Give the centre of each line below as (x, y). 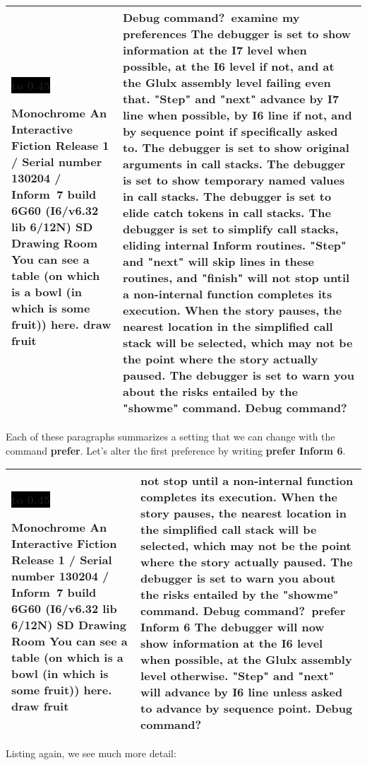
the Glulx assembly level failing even (227, 82)
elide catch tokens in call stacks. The (227, 212)
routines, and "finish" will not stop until (236, 278)
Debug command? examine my (211, 17)
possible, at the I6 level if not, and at (228, 66)
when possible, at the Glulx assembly (246, 660)
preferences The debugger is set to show (237, 34)
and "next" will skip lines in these (218, 261)
